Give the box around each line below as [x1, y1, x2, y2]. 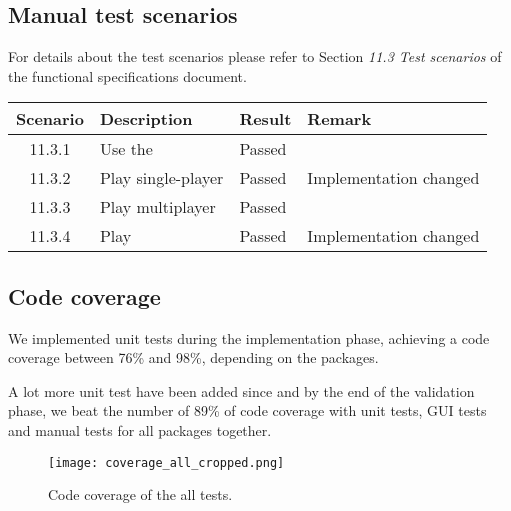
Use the [99, 137, 153, 161]
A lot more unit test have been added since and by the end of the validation [8, 380, 475, 401]
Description [99, 107, 193, 131]
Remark [307, 107, 372, 131]
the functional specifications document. [8, 65, 247, 86]
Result [239, 107, 292, 131]
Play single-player [99, 166, 224, 190]
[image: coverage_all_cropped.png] [48, 455, 285, 470]
